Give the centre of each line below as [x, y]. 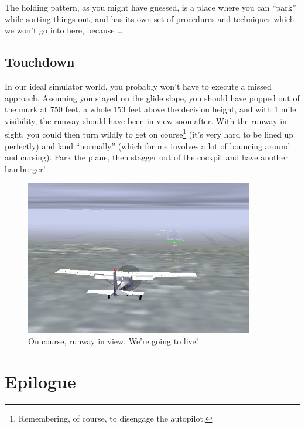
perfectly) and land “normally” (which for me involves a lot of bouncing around [148, 145]
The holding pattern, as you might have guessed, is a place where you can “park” [150, 7]
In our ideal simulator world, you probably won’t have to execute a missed [138, 86]
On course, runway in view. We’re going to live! [113, 340]
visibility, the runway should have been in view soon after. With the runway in [146, 120]
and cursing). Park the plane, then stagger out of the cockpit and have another [146, 157]
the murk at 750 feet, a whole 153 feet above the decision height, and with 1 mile [150, 109]
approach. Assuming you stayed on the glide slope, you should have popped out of [152, 97]
